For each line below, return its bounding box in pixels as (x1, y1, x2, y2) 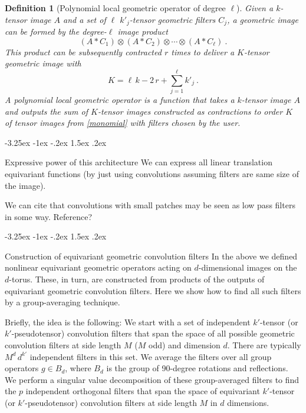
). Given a (236, 2, 274, 14)
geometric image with (5, 57, 81, 69)
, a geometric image (227, 13, 298, 25)
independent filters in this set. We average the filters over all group (29, 350, 272, 362)
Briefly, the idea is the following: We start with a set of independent (5, 315, 251, 328)
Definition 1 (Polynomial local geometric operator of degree (5, 2, 226, 14)
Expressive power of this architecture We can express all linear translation (5, 156, 272, 168)
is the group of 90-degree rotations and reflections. (106, 362, 288, 374)
